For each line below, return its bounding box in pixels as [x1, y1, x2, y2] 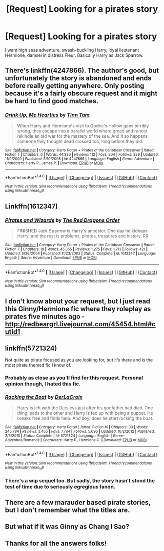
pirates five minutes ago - [5, 312, 85, 320]
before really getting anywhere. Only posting [5, 82, 144, 90]
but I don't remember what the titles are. [5, 506, 130, 514]
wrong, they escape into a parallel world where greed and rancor [17, 128, 148, 134]
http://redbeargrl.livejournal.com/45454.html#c [5, 320, 156, 328]
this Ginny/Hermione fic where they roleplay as [5, 304, 151, 313]
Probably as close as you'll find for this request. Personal [5, 375, 143, 381]
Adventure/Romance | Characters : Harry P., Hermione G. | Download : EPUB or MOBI [5, 437, 147, 443]
